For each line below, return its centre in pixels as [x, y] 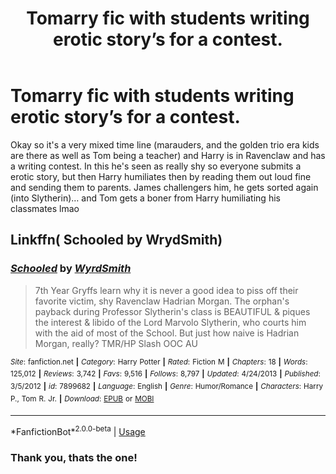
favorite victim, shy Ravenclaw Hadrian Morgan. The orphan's [162, 301]
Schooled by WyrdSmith [71, 269]
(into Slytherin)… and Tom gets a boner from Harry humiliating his [145, 198]
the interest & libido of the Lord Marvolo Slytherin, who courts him [170, 322]
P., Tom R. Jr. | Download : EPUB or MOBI [82, 398]
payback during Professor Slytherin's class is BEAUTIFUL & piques [172, 311]
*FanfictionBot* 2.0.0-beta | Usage [78, 430]
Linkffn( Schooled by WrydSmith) [116, 240]
